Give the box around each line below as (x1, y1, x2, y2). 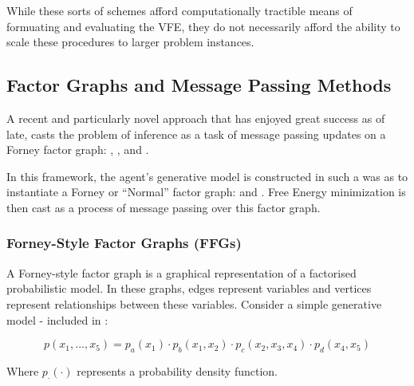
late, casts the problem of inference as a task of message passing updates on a (6, 125, 386, 142)
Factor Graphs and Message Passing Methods (6, 73, 392, 97)
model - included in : (6, 311, 108, 328)
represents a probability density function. (77, 362, 278, 379)
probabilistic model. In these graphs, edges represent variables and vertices (6, 280, 372, 297)
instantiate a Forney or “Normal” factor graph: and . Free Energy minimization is (6, 183, 406, 200)
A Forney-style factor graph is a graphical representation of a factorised (6, 264, 357, 281)
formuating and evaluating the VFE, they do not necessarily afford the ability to (6, 18, 400, 34)
